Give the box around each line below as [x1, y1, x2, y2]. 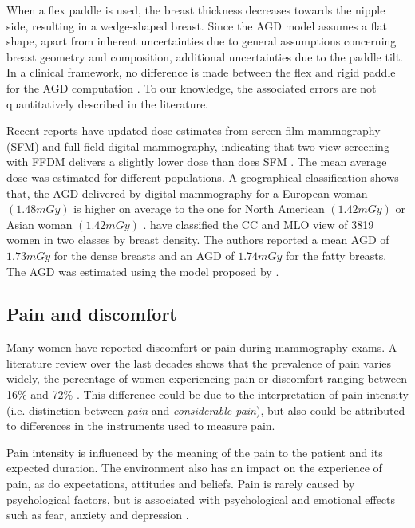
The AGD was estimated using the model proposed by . [6, 262, 279, 279]
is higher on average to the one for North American [73, 200, 325, 217]
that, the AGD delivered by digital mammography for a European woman [6, 184, 368, 201]
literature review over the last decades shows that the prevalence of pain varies [6, 354, 392, 371]
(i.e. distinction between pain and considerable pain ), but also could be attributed [6, 401, 405, 418]
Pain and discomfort [6, 301, 177, 326]
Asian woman [6, 215, 73, 232]
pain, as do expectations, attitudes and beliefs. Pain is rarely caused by [6, 475, 355, 492]
